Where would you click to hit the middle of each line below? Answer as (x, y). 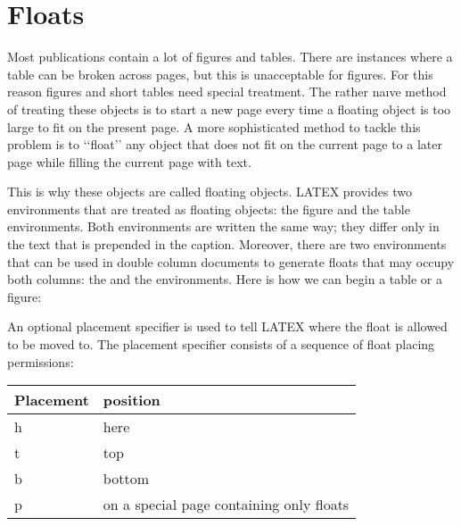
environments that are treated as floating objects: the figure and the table (209, 209)
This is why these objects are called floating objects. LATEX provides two (210, 192)
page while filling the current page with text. (129, 161)
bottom (126, 479)
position (132, 400)
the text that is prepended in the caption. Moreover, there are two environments (227, 244)
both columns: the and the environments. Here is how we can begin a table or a (225, 279)
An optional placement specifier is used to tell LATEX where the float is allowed (227, 326)
